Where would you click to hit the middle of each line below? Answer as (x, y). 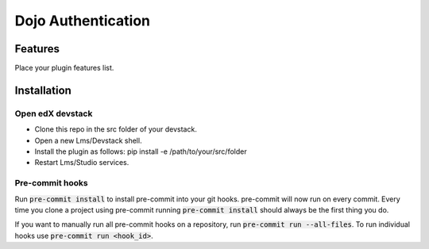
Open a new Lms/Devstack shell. (88, 140)
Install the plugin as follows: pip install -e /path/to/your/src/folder (141, 151)
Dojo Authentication (83, 21)
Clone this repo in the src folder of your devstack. (116, 129)
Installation (43, 90)
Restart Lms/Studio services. (82, 163)
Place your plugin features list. (64, 68)
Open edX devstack (54, 113)
